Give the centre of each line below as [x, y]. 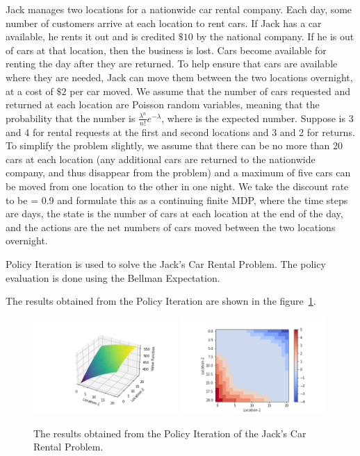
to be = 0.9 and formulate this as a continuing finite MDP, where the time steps [177, 200]
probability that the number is [71, 118]
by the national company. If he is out [275, 36]
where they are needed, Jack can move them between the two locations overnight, [179, 77]
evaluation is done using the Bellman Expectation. [113, 277]
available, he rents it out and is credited [91, 36]
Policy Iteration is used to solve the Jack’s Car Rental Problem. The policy [166, 263]
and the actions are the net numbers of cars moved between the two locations [171, 227]
